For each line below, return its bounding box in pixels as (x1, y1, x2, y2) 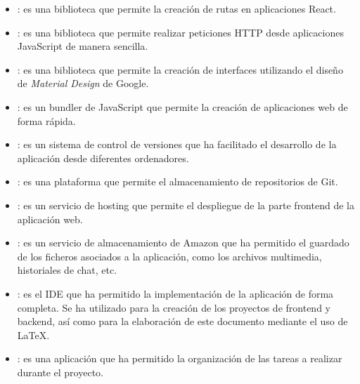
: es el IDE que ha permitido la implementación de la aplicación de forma (17, 286, 334, 300)
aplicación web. (17, 211, 83, 226)
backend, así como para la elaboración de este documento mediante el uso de (17, 314, 348, 329)
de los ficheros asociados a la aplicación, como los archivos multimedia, (17, 249, 322, 263)
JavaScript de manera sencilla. (17, 39, 148, 53)
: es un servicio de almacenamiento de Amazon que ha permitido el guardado (17, 235, 349, 250)
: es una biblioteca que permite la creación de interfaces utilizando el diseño (17, 62, 343, 77)
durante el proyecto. (17, 364, 103, 379)
